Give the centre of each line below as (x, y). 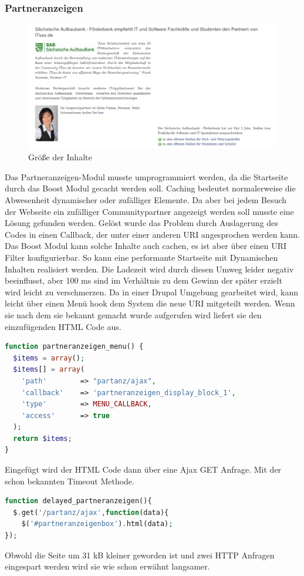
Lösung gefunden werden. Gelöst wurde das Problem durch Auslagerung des (141, 223)
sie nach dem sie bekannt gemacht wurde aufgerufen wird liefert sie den (133, 314)
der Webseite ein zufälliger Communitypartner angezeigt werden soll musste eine (149, 211)
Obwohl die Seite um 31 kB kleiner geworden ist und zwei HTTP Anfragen (140, 555)
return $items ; (43, 438)
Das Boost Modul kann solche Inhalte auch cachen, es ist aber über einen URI (146, 246)
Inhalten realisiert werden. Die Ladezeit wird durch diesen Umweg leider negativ (149, 269)
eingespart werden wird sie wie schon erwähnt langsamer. (107, 566)
